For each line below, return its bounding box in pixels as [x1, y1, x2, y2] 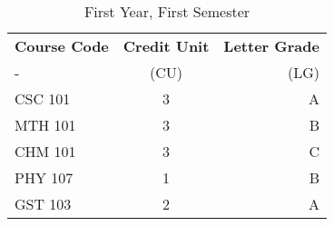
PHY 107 [15, 167, 74, 188]
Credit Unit [123, 35, 210, 56]
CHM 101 [15, 141, 76, 162]
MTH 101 [15, 114, 76, 135]
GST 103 [15, 193, 72, 214]
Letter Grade [223, 35, 319, 56]
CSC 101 [15, 88, 71, 109]
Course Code [15, 35, 109, 56]
